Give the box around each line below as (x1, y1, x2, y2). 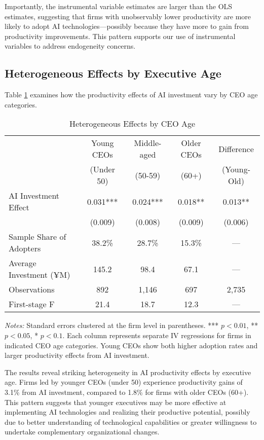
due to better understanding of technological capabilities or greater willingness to (5, 416, 257, 427)
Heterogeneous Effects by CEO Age (69, 118, 196, 130)
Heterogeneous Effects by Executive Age (5, 65, 221, 81)
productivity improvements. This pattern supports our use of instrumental (5, 30, 236, 41)
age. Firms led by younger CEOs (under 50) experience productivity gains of (5, 377, 243, 387)
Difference (218, 142, 254, 155)
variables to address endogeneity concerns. (5, 41, 136, 51)
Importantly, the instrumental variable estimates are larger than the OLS (5, 1, 233, 11)
